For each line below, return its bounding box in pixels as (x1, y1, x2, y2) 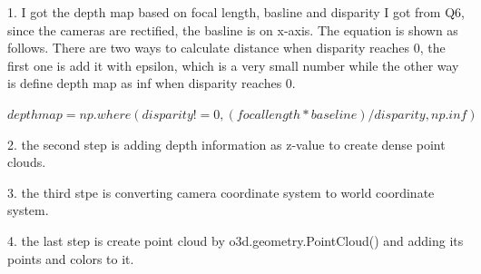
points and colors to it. (7, 249, 134, 268)
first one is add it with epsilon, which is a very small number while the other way (7, 55, 459, 74)
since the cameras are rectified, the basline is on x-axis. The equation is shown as (7, 20, 458, 39)
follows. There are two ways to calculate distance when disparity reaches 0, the (7, 38, 446, 57)
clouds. (7, 152, 46, 171)
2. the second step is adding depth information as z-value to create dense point (7, 134, 446, 153)
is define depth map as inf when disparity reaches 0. (7, 73, 296, 93)
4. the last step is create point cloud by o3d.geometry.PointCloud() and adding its (7, 230, 464, 250)
